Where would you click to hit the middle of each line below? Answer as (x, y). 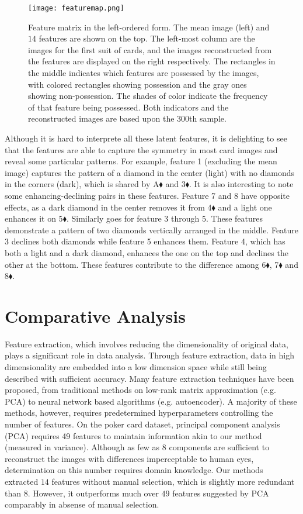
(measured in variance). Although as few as (82, 447)
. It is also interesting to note (241, 184)
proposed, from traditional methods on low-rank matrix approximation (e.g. (140, 390)
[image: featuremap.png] (76, 8)
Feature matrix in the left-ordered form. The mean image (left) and (149, 27)
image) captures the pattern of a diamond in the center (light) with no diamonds (150, 172)
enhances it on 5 (34, 218)
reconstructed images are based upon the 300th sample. (127, 118)
